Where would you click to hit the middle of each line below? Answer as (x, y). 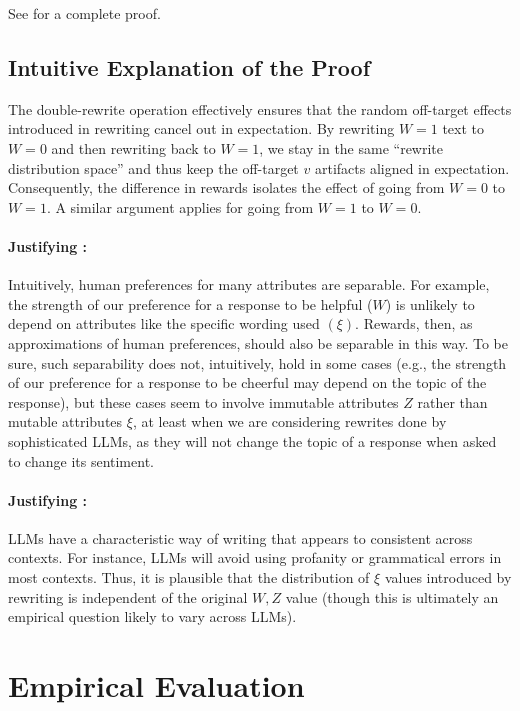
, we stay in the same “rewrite (351, 147)
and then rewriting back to (133, 147)
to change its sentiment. (81, 460)
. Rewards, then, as (414, 323)
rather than (452, 401)
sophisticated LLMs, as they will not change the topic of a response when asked (252, 440)
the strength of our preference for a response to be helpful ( (190, 303)
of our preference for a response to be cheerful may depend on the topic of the (247, 382)
